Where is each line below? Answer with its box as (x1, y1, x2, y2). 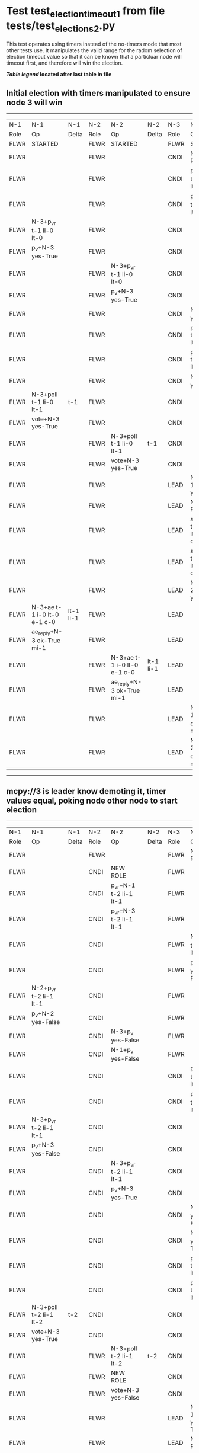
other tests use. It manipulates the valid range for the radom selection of (6, 47, 182, 54)
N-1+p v (111, 1046, 134, 1055)
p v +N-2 (31, 1009, 54, 1019)
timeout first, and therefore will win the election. (6, 59, 123, 66)
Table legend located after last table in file (6, 71, 112, 78)
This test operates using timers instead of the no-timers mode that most (6, 40, 182, 48)
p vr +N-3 (111, 907, 136, 916)
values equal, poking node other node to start (6, 795, 178, 805)
